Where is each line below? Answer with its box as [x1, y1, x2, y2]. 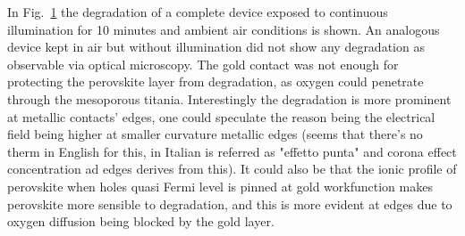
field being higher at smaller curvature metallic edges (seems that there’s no [7, 125, 423, 143]
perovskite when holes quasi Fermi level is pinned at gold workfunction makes [7, 176, 433, 195]
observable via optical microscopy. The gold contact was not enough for [7, 54, 399, 73]
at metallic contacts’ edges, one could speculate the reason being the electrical [7, 107, 435, 126]
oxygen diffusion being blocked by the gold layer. [7, 212, 275, 231]
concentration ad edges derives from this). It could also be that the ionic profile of [7, 159, 457, 178]
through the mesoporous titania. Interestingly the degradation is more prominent [7, 89, 452, 108]
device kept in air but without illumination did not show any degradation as [7, 37, 425, 56]
